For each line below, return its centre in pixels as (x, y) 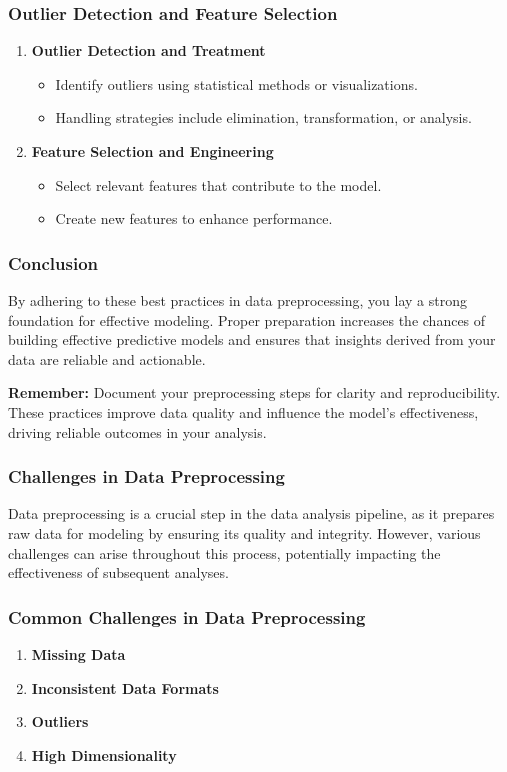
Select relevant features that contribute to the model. (218, 184)
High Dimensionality (104, 754)
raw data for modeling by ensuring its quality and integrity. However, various (244, 532)
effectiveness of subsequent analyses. (118, 572)
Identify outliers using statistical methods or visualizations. (236, 83)
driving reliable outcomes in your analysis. (137, 431)
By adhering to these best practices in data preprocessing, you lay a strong (237, 300)
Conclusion (53, 262)
